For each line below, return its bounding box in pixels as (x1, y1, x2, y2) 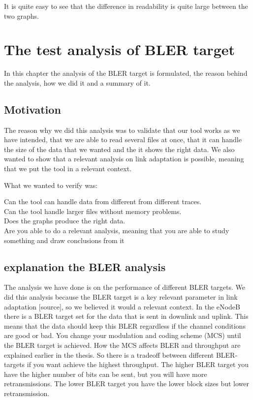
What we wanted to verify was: (4, 180, 98, 190)
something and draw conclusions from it (4, 235, 125, 245)
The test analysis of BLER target (4, 39, 235, 60)
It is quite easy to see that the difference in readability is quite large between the (4, 1, 248, 11)
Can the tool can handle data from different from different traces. (4, 196, 202, 207)
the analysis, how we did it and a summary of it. (4, 77, 151, 88)
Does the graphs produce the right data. (4, 215, 126, 226)
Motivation (4, 101, 61, 117)
